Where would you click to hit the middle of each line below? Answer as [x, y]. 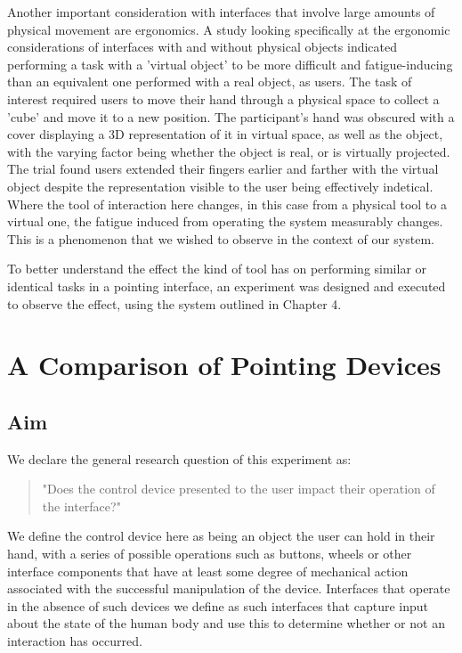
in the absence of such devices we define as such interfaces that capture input [218, 605]
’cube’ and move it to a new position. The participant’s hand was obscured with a [231, 116]
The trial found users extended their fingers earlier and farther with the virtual [223, 169]
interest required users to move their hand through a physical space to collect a [223, 98]
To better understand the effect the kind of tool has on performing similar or [217, 269]
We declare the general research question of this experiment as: [179, 458]
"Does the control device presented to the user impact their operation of [239, 489]
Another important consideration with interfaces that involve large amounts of [221, 12]
